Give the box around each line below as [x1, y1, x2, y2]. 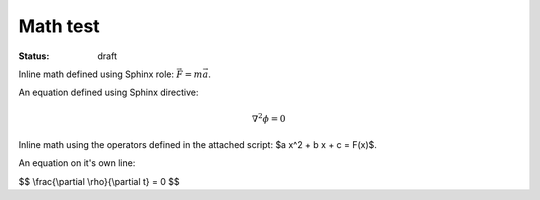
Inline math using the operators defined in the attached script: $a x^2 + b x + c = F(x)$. [18, 138, 377, 150]
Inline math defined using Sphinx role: [18, 68, 175, 80]
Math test [18, 15, 100, 37]
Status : [18, 50, 50, 62]
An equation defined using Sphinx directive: [18, 86, 199, 99]
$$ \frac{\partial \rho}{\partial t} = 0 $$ [18, 175, 180, 187]
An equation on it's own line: [18, 157, 136, 169]
